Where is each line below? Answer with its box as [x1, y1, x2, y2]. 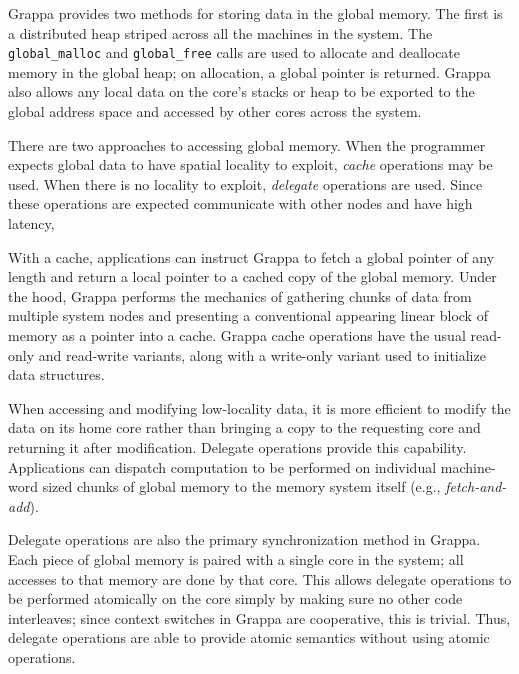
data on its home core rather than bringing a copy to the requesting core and [8, 417, 481, 438]
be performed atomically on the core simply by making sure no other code [8, 588, 463, 609]
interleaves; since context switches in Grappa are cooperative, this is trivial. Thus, [8, 607, 511, 628]
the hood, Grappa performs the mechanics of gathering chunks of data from [8, 285, 472, 306]
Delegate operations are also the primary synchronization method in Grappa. [8, 529, 481, 550]
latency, [8, 213, 55, 233]
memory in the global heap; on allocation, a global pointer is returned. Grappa [8, 61, 491, 82]
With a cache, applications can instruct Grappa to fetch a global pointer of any [8, 246, 495, 267]
